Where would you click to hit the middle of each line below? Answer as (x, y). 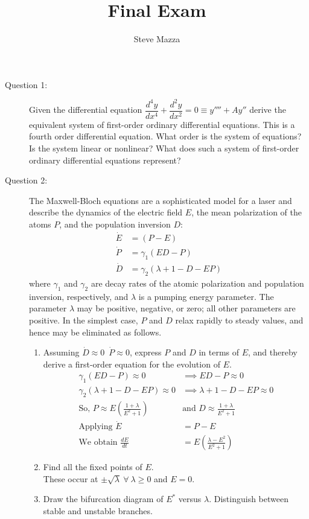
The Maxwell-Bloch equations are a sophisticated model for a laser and (161, 200)
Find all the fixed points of (93, 467)
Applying (96, 427)
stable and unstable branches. (98, 511)
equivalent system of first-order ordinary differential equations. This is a (162, 124)
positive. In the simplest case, (84, 320)
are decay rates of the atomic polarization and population (197, 283)
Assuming (61, 352)
